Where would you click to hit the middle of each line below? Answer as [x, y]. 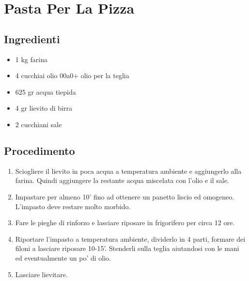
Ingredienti [32, 39]
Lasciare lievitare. [41, 274]
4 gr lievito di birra [44, 108]
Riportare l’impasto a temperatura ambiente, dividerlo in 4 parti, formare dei [130, 239]
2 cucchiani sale [39, 124]
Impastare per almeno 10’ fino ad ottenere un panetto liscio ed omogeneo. [125, 196]
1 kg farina [31, 59]
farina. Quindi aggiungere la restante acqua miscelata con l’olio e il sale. [122, 180]
